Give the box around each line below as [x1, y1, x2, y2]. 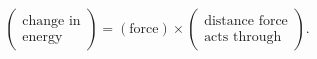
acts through [204, 30, 282, 45]
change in [22, 13, 81, 28]
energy [22, 30, 63, 45]
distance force [204, 13, 288, 28]
